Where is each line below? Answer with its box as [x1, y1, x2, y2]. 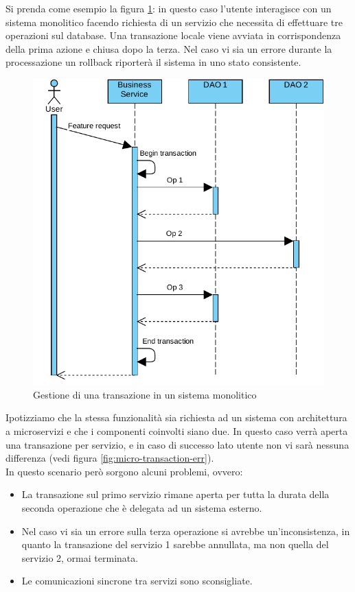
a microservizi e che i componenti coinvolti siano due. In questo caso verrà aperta [5, 423, 348, 438]
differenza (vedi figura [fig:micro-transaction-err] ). [5, 451, 214, 465]
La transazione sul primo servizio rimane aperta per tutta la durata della [21, 487, 330, 501]
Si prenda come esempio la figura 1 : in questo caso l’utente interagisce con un [5, 1, 332, 15]
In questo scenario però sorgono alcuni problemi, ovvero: [5, 464, 243, 478]
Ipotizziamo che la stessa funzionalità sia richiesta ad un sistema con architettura [5, 410, 347, 425]
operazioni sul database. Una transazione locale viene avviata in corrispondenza [5, 28, 341, 43]
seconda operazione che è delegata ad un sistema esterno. [21, 500, 262, 514]
